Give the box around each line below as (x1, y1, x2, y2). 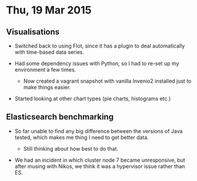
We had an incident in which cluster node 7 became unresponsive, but (14, 156, 185, 163)
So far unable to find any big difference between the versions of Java (14, 127, 183, 135)
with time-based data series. (14, 49, 84, 56)
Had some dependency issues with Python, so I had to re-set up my (14, 60, 179, 67)
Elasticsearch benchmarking (6, 112, 113, 122)
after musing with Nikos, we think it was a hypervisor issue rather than (14, 162, 185, 170)
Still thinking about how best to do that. (23, 145, 119, 152)
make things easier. (23, 84, 71, 91)
